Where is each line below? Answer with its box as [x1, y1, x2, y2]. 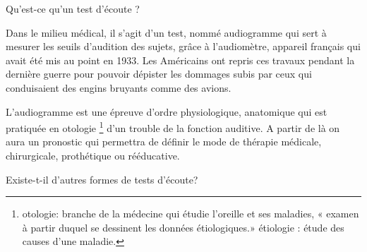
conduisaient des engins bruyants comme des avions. [6, 80, 231, 95]
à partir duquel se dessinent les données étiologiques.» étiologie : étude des [22, 220, 344, 234]
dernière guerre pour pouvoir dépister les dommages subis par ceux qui [6, 66, 312, 81]
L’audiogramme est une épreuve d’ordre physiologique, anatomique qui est [6, 104, 327, 119]
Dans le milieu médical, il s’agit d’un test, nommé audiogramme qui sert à [6, 25, 327, 40]
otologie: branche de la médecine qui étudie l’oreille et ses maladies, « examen [22, 206, 359, 221]
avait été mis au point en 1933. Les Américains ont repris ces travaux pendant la [6, 52, 355, 67]
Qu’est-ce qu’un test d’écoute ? [6, 1, 140, 16]
